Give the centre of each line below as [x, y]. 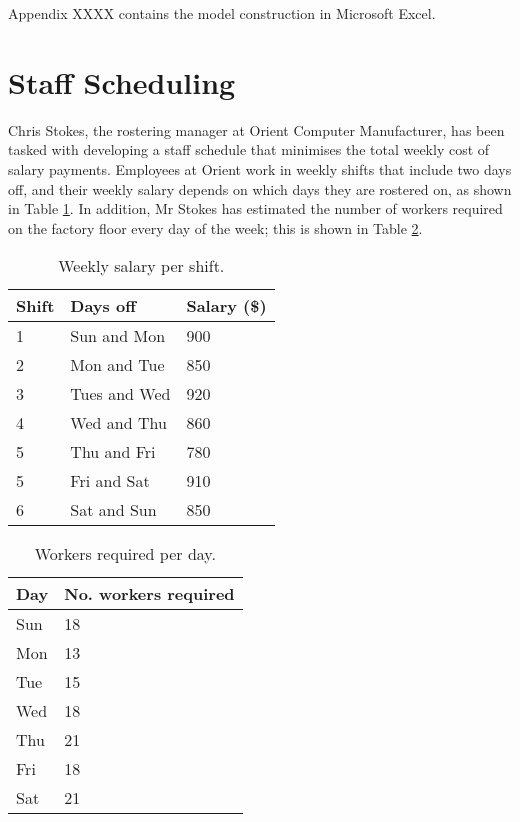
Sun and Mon [118, 336]
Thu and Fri [113, 452]
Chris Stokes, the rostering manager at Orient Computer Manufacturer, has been [256, 129]
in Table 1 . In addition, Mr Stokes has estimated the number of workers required [255, 208]
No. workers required [149, 594]
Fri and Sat [110, 481]
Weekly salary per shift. [141, 266]
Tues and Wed [120, 394]
